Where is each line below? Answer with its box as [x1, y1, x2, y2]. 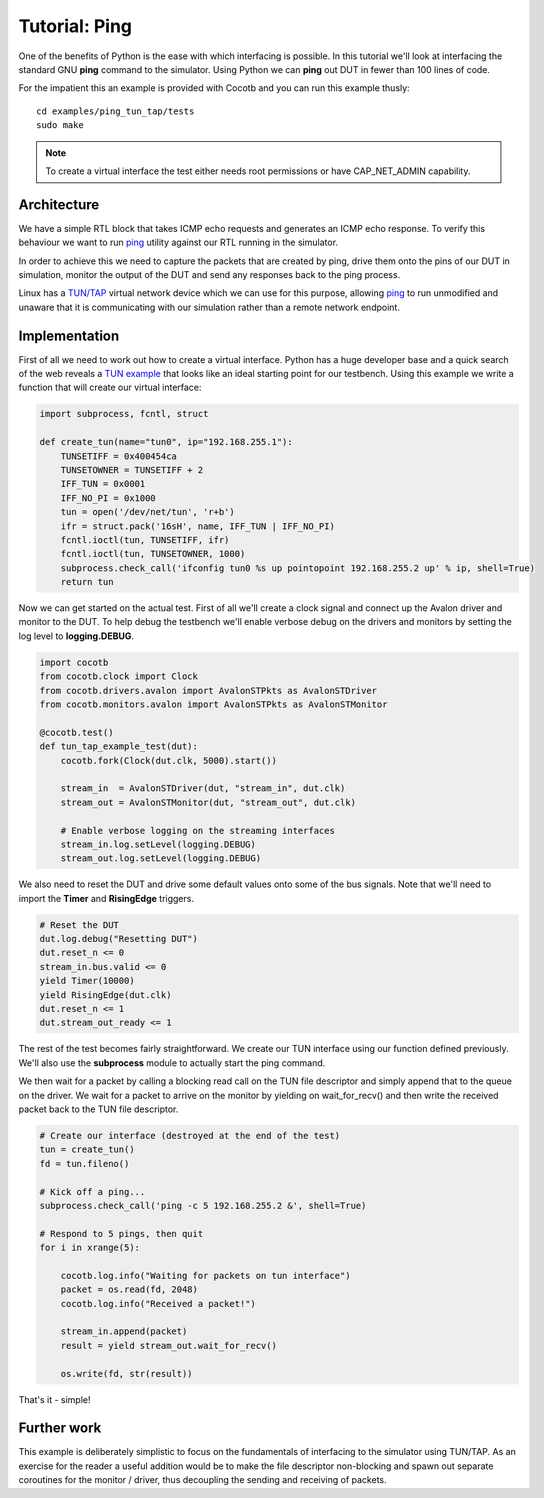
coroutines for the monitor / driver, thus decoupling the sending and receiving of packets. [18, 1474, 387, 1486]
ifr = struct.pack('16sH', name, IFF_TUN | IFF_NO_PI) [60, 520, 335, 532]
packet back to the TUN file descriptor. [18, 1103, 179, 1115]
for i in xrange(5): [39, 1242, 140, 1254]
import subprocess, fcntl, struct [39, 408, 209, 420]
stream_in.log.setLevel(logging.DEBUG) [60, 838, 257, 850]
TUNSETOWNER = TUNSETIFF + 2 [60, 464, 204, 475]
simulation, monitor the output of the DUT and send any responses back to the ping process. [18, 268, 401, 280]
